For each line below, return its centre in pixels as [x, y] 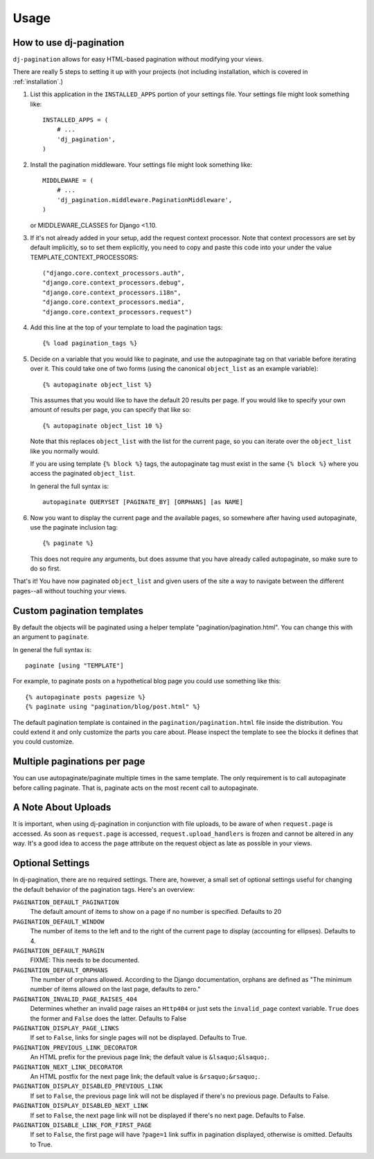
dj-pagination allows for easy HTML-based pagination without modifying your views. [138, 60]
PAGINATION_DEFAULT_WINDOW [59, 922]
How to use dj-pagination [69, 43]
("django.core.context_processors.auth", [114, 273]
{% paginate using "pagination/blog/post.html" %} [113, 707]
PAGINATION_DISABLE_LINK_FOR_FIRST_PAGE [82, 1125]
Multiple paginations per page [79, 762]
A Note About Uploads [62, 808]
